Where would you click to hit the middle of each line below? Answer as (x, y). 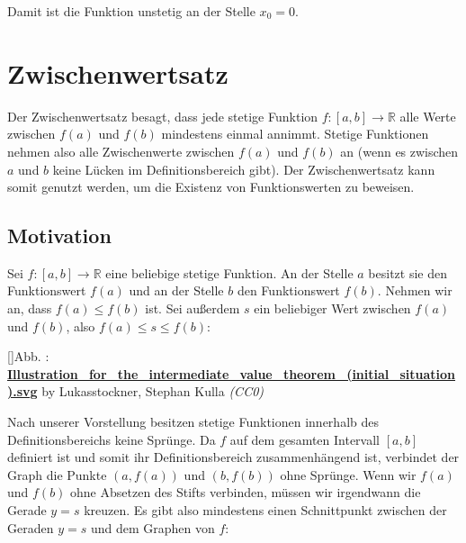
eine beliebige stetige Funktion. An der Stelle (229, 272)
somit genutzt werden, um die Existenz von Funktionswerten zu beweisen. (211, 187)
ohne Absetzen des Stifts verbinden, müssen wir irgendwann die (246, 492)
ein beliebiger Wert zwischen (332, 308)
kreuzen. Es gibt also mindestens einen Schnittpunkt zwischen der (265, 510)
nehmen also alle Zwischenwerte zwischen (121, 151)
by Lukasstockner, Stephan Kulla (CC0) (153, 391)
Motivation (59, 235)
